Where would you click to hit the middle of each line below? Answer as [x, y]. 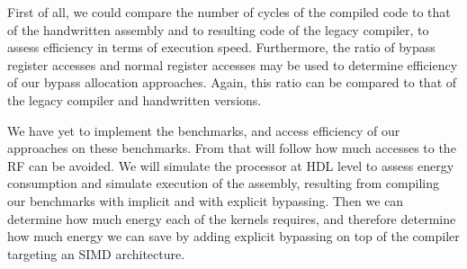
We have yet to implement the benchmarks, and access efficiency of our [204, 130]
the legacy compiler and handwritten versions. [135, 99]
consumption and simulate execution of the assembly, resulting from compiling [223, 183]
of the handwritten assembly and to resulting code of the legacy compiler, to [218, 29]
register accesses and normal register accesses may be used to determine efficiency [233, 64]
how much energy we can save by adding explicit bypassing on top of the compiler [233, 236]
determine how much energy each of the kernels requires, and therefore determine [232, 218]
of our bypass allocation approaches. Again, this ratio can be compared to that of [232, 82]
